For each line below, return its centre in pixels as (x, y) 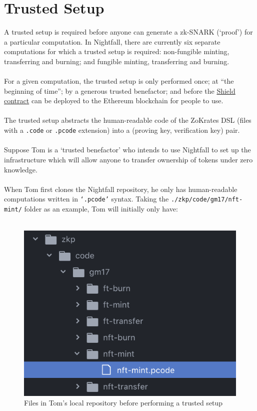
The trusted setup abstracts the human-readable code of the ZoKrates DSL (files (128, 120)
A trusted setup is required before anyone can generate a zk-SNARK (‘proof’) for (128, 32)
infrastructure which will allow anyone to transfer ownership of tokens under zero (128, 159)
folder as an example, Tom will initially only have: (101, 208)
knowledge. (21, 169)
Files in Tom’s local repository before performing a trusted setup (123, 403)
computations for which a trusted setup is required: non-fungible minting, (117, 51)
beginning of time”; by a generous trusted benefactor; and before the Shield (120, 90)
